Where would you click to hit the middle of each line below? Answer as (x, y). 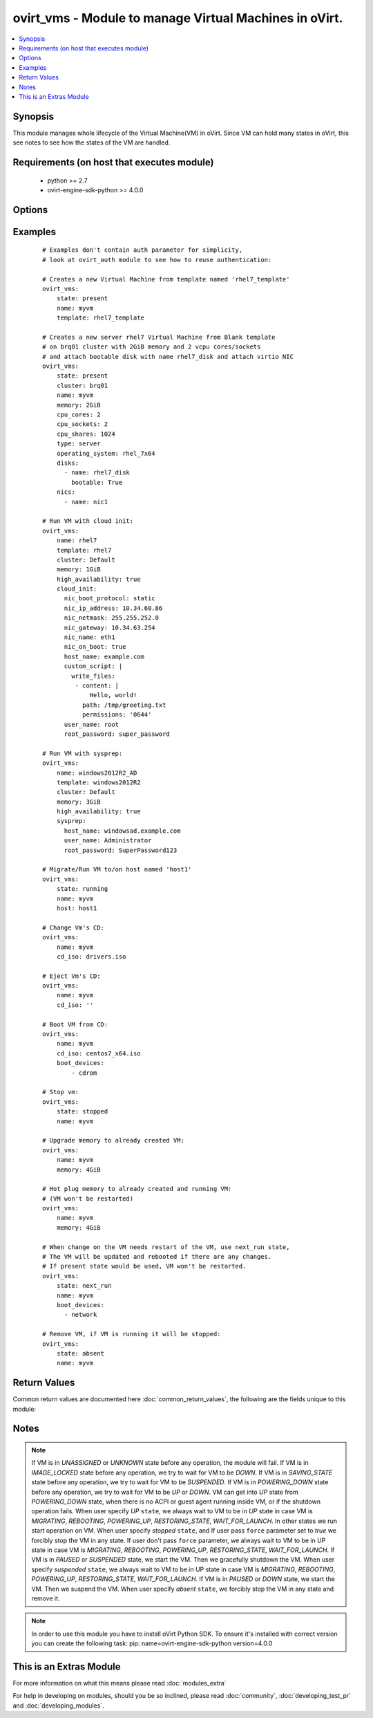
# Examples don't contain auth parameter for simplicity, (143, 250)
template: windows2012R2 (98, 782)
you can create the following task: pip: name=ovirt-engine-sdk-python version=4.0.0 (152, 1643)
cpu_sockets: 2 (82, 424)
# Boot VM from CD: (75, 1024)
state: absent (80, 1353)
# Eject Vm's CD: (71, 976)
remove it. (46, 1598)
